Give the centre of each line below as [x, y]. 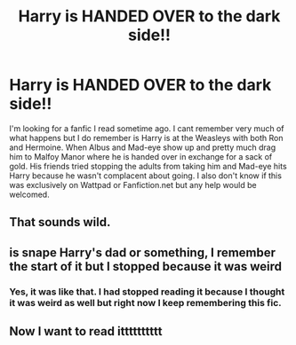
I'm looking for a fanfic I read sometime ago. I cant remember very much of [147, 128]
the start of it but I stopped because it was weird [146, 267]
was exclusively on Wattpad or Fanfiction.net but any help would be [133, 184]
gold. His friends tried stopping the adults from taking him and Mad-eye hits [148, 166]
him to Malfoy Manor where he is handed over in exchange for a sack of [141, 156]
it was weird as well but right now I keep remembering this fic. [145, 302]
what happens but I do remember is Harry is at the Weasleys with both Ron [146, 137]
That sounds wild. [60, 222]
